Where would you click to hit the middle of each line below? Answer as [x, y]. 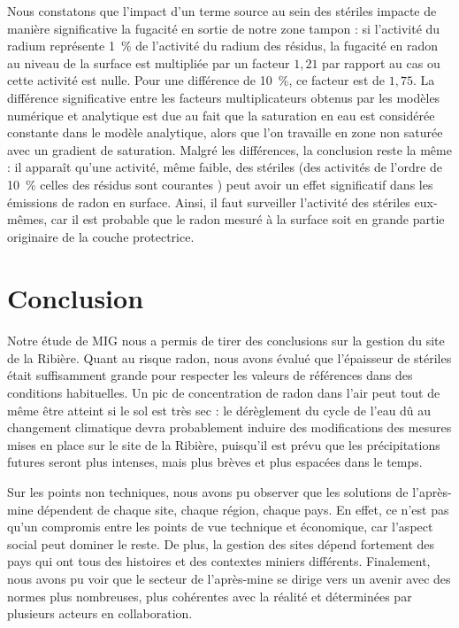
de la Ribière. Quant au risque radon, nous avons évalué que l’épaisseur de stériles [229, 357]
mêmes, [27, 219]
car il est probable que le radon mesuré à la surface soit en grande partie [248, 219]
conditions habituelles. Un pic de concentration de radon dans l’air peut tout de [224, 393]
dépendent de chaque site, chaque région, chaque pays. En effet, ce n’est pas [243, 509]
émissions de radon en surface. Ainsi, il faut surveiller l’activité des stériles [209, 202]
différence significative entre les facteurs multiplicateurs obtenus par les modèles [224, 97]
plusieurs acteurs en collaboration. [100, 613]
